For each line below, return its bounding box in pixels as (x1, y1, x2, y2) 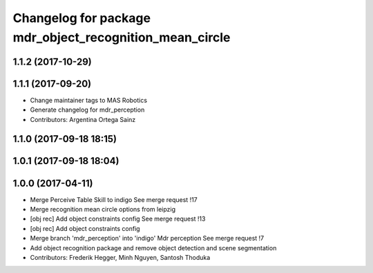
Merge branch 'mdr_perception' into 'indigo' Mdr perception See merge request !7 (30, 234, 265, 243)
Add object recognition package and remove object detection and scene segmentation (30, 243, 277, 252)
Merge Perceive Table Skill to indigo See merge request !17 (30, 195, 198, 203)
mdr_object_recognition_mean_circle (12, 30, 231, 45)
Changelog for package (12, 10, 151, 26)
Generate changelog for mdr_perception (30, 105, 145, 114)
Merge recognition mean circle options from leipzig (30, 205, 176, 213)
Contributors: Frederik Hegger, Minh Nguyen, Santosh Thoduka (30, 253, 211, 261)
